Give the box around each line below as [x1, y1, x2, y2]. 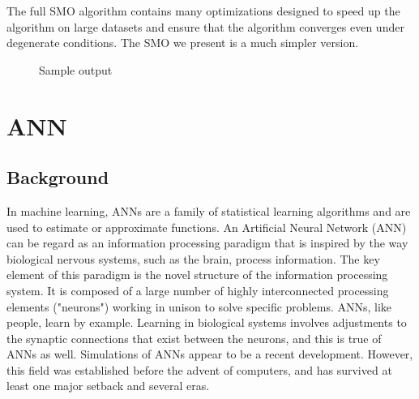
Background [6, 165, 109, 190]
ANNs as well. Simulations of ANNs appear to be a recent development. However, [6, 345, 413, 363]
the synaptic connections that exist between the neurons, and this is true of [6, 329, 382, 346]
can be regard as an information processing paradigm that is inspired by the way [6, 234, 408, 251]
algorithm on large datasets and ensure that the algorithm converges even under [6, 18, 404, 35]
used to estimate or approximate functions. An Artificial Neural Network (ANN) [6, 218, 407, 235]
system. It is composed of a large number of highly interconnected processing [6, 281, 389, 298]
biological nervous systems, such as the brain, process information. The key [6, 250, 380, 267]
